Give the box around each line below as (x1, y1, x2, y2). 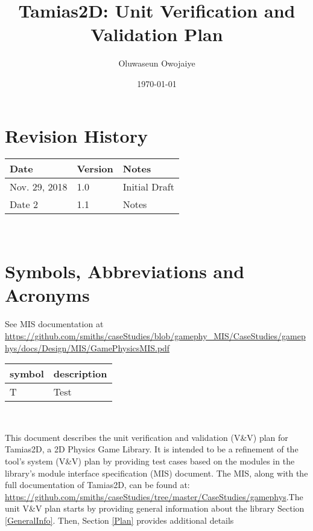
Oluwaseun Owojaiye (118, 57, 195, 70)
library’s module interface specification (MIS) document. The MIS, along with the (5, 466, 308, 479)
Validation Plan (90, 22, 223, 47)
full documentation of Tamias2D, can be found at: (5, 478, 190, 491)
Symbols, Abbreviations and (5, 259, 245, 284)
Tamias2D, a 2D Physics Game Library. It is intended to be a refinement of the (5, 443, 299, 455)
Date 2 (10, 197, 38, 212)
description (53, 366, 107, 381)
